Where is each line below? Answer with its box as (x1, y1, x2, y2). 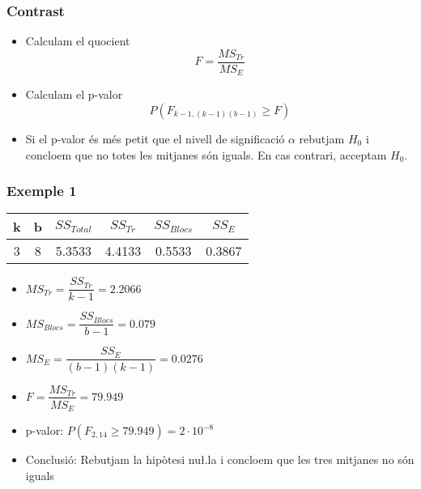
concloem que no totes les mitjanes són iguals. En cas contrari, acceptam (25, 146, 387, 163)
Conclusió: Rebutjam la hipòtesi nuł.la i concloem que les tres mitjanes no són (25, 451, 415, 468)
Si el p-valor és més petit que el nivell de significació (25, 130, 285, 147)
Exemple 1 (6, 181, 77, 201)
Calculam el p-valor (25, 86, 123, 103)
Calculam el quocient (25, 32, 130, 49)
